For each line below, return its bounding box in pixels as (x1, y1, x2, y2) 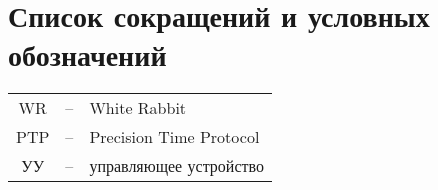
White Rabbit (89, 96, 187, 120)
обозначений (8, 34, 167, 75)
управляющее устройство (89, 154, 264, 178)
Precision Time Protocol (89, 125, 260, 149)
